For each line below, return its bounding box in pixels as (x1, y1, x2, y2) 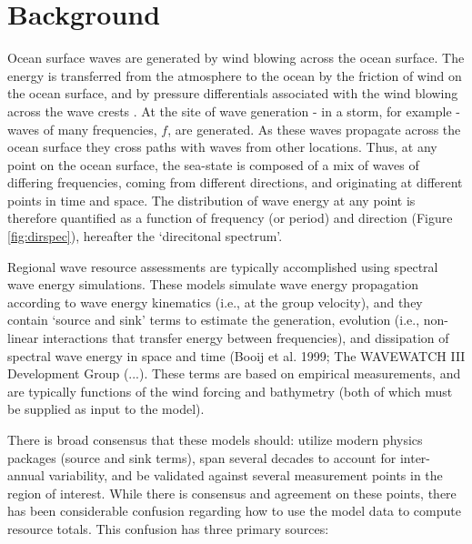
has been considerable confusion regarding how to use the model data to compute (7, 501, 461, 520)
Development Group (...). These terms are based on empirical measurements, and (7, 364, 461, 383)
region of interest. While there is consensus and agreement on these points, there (7, 483, 457, 502)
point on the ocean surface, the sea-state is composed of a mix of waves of (7, 155, 419, 174)
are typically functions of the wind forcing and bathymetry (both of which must (7, 381, 453, 400)
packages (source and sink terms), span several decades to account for (7, 448, 397, 467)
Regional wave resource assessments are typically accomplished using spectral (7, 257, 438, 276)
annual (7, 466, 45, 485)
